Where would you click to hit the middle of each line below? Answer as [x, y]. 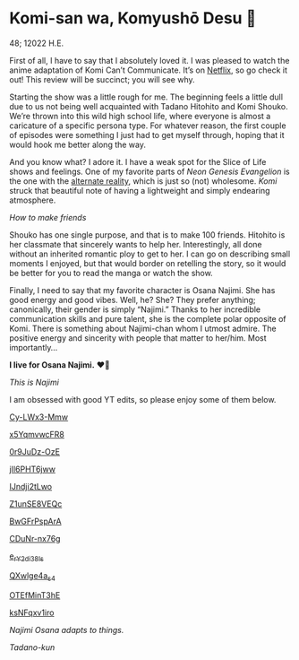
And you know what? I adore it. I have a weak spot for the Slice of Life [138, 161]
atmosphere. [33, 200]
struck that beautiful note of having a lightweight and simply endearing [140, 190]
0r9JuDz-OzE [35, 451]
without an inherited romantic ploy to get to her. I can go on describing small [150, 254]
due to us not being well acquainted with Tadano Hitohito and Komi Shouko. [149, 106]
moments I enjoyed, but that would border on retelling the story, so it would [148, 263]
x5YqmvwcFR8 [37, 434]
